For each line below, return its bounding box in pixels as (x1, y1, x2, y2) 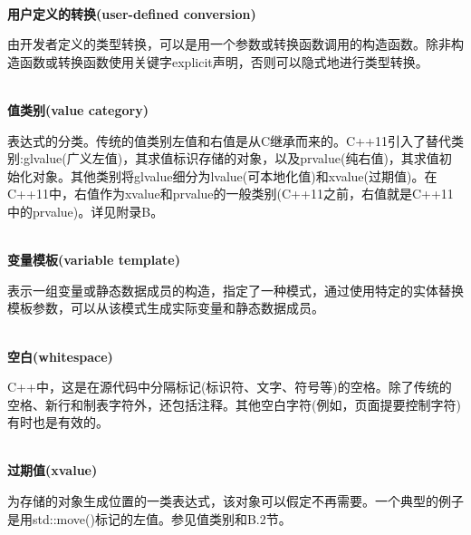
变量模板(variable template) (7, 250, 180, 269)
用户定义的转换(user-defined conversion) (7, 4, 256, 23)
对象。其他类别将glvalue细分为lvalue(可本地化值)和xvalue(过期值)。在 (32, 166, 437, 185)
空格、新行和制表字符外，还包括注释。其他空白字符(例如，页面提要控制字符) (7, 394, 461, 413)
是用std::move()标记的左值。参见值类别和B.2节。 (7, 509, 292, 528)
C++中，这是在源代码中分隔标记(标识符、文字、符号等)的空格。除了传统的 (7, 377, 452, 396)
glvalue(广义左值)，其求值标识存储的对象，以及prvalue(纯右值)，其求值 (23, 149, 439, 168)
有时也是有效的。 (7, 413, 109, 432)
